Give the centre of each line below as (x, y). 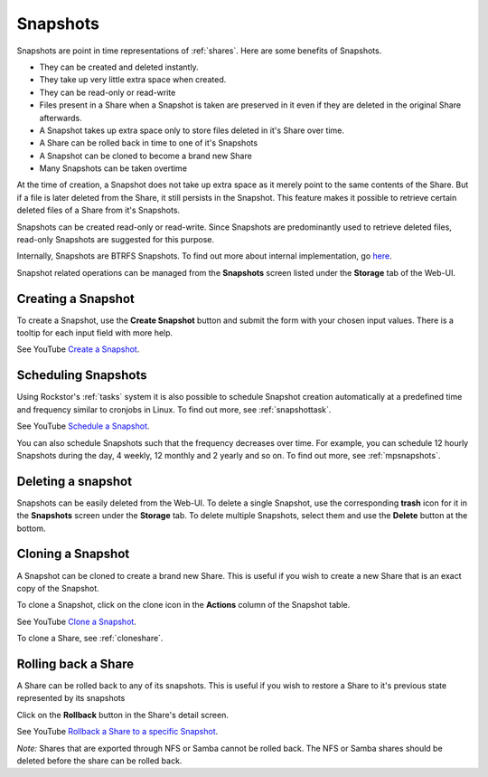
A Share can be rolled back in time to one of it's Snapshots (148, 143)
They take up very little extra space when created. (133, 80)
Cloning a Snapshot (73, 554)
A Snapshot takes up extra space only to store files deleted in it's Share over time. (192, 130)
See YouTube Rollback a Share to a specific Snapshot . (117, 732)
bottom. (31, 528)
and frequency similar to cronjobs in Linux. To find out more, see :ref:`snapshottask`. (174, 409)
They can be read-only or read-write (108, 92)
